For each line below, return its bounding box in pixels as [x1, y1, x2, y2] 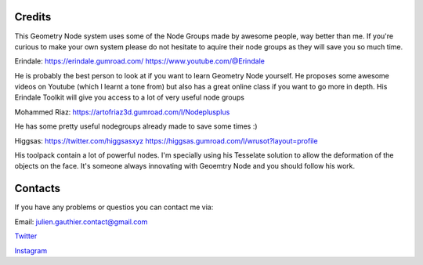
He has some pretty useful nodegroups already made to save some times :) [14, 122, 258, 131]
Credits [14, 10, 52, 24]
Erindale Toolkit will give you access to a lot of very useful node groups [14, 93, 244, 102]
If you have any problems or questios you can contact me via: [14, 202, 214, 212]
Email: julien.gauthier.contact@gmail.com [14, 216, 148, 227]
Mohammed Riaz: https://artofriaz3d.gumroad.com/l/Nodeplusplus [14, 107, 230, 117]
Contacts [14, 182, 61, 195]
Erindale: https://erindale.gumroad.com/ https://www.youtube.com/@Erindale [14, 56, 266, 66]
